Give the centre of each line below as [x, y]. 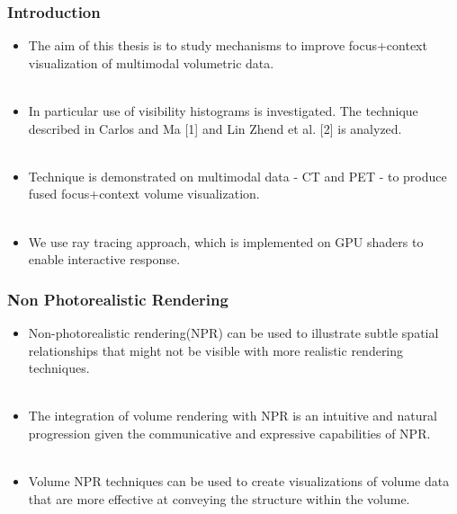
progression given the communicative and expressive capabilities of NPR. [229, 433]
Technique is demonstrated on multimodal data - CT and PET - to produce [237, 176]
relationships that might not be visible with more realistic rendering [216, 350]
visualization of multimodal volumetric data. [151, 62]
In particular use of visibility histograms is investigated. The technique [223, 111]
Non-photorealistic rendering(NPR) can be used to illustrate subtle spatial [233, 332]
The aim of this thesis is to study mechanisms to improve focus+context [228, 45]
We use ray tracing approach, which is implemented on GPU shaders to [226, 241]
